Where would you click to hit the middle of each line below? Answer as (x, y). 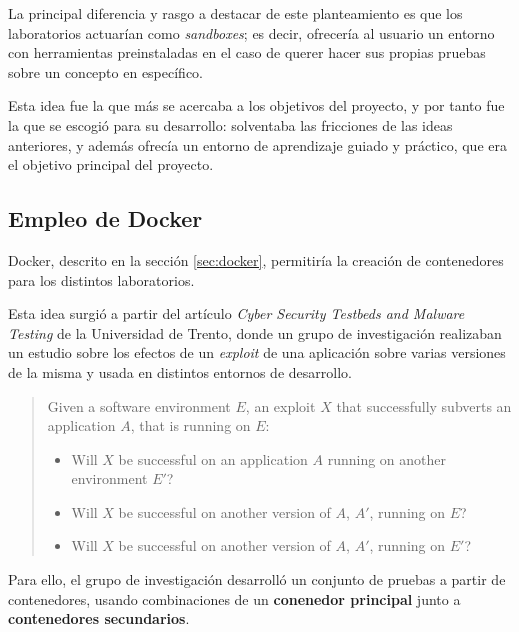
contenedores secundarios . (99, 618)
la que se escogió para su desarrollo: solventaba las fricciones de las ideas (230, 124)
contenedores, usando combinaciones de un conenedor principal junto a (234, 598)
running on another (386, 458)
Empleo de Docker (105, 218)
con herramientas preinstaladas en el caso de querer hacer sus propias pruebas (247, 52)
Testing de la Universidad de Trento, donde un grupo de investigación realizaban (255, 332)
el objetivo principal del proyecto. (111, 164)
